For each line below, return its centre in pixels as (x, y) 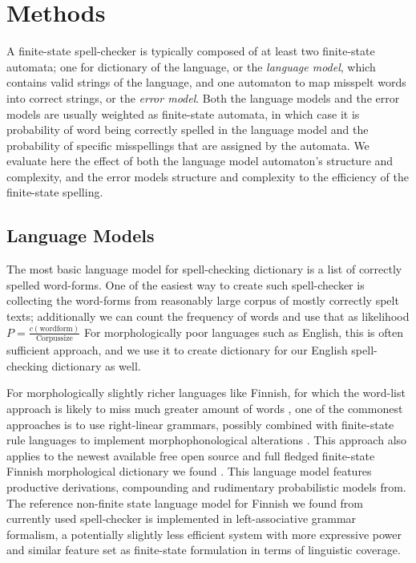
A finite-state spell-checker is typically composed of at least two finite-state (191, 51)
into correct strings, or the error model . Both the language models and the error (203, 97)
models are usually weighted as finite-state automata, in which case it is (183, 113)
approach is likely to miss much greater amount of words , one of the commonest (205, 409)
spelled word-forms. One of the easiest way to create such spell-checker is (186, 284)
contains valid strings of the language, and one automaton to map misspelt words (206, 82)
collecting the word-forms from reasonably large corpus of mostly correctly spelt (203, 300)
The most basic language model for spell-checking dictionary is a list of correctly (204, 269)
